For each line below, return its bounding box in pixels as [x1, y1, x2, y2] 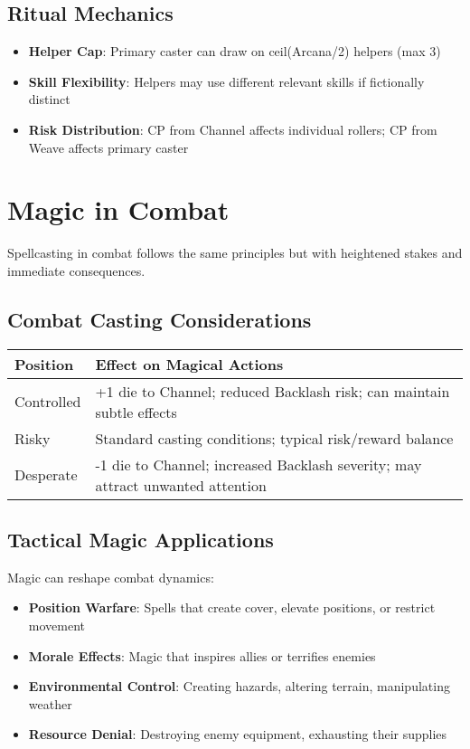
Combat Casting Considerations [7, 305, 312, 333]
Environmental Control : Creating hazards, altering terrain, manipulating [28, 677, 450, 696]
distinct [28, 90, 70, 109]
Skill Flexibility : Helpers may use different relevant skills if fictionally [28, 71, 425, 90]
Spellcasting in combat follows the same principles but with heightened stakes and [7, 243, 463, 262]
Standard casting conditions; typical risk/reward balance [95, 427, 454, 449]
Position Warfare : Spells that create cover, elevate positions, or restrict [28, 598, 436, 617]
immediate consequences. [7, 261, 146, 280]
